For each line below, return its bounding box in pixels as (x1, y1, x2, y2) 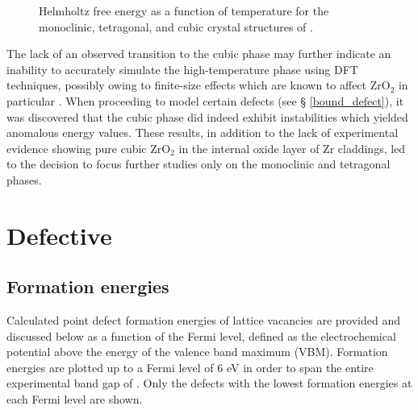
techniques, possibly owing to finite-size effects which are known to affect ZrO (6, 77, 391, 93)
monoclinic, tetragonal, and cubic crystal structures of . (39, 18, 313, 35)
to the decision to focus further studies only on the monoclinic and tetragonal (6, 155, 391, 172)
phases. (6, 171, 42, 188)
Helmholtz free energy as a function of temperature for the (39, 2, 329, 19)
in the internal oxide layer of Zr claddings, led (178, 139, 406, 156)
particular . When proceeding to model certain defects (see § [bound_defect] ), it (6, 92, 404, 109)
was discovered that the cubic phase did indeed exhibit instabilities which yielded (6, 108, 408, 125)
